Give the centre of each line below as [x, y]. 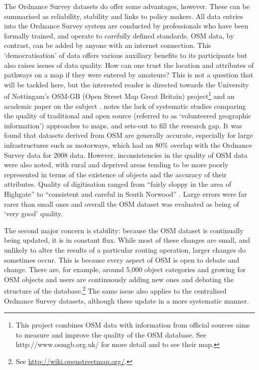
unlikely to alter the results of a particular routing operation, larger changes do [125, 249]
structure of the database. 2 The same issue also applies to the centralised [115, 290]
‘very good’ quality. [33, 213]
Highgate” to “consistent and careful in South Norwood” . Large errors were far [126, 193]
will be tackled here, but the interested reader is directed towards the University [127, 84]
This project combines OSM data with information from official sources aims [133, 325]
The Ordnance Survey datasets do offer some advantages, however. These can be [127, 6]
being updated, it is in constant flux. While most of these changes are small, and [127, 240]
